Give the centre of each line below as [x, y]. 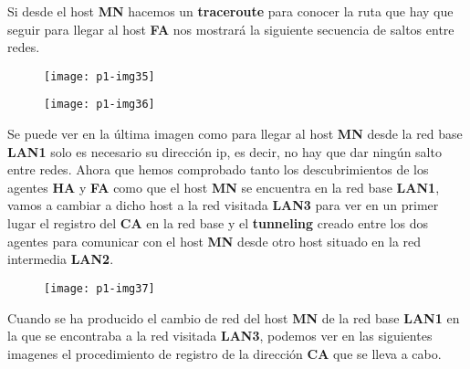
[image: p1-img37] [99, 288]
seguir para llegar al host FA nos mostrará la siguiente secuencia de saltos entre [231, 29]
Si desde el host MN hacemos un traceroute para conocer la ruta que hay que [230, 11]
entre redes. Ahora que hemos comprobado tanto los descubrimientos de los [218, 169]
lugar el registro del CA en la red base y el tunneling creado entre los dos [218, 223]
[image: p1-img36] [99, 105]
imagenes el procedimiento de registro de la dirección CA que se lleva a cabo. [225, 353]
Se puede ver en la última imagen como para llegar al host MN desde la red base [235, 134]
